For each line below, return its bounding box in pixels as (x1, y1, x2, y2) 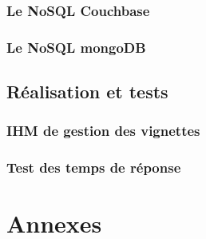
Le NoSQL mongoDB (6, 37, 146, 57)
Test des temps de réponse (6, 157, 181, 177)
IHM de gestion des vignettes (6, 121, 200, 141)
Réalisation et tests (6, 79, 168, 104)
